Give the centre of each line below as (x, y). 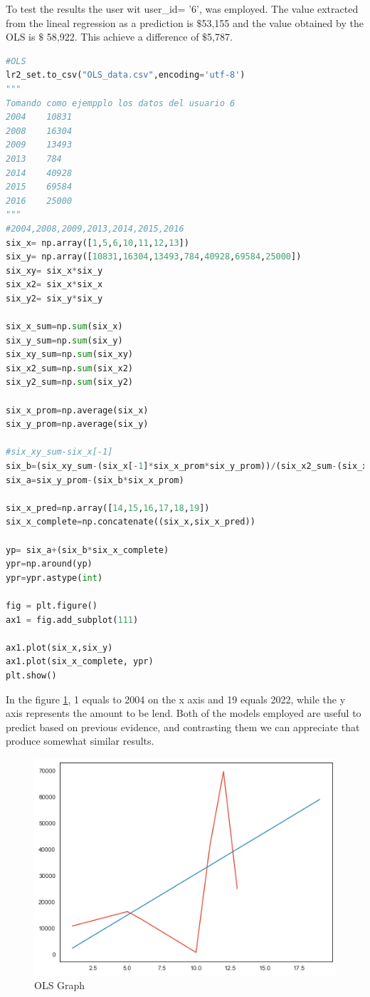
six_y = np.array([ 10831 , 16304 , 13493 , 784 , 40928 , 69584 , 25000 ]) (154, 257)
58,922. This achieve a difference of (123, 37)
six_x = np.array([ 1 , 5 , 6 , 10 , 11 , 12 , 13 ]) (97, 243)
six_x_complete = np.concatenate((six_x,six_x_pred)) (131, 522)
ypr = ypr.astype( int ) (54, 578)
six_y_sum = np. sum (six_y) (64, 340)
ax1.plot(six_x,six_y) (59, 647)
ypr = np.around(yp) (49, 564)
